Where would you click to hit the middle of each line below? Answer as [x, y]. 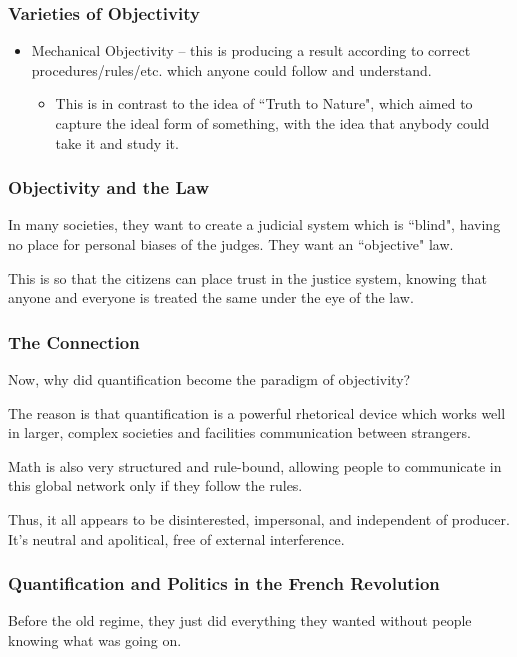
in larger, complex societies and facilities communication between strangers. [239, 432]
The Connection [74, 341]
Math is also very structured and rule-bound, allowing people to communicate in [255, 465]
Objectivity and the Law [109, 187]
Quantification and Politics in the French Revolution [224, 583]
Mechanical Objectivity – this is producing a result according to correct [251, 50]
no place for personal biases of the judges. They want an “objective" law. [231, 244]
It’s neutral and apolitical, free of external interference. [176, 538]
